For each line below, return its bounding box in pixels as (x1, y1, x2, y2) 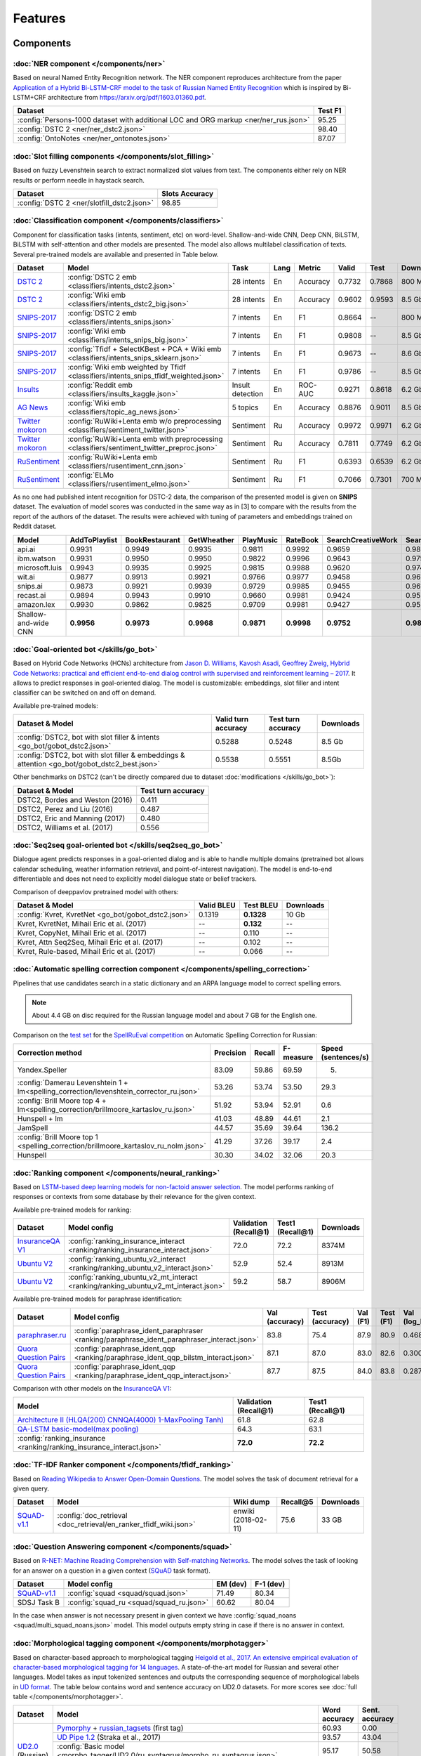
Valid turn (215, 714, 249, 724)
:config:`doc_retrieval (57, 1511, 128, 1521)
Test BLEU (243, 900, 279, 910)
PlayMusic (242, 535, 279, 544)
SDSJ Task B (17, 1597, 60, 1607)
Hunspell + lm (17, 1114, 63, 1124)
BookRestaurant (125, 535, 180, 544)
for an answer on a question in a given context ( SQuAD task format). (13, 1566, 210, 1575)
